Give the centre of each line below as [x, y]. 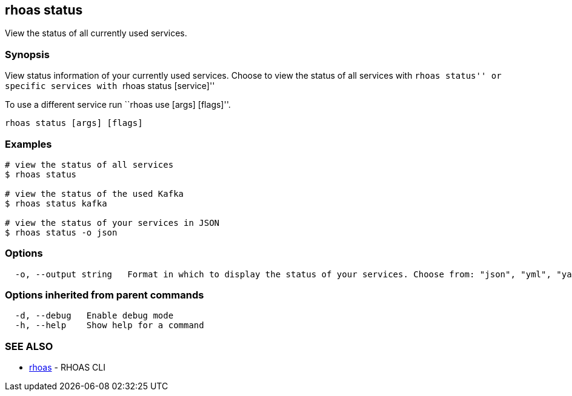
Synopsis [27, 54]
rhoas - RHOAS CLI [67, 368]
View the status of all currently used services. [96, 33]
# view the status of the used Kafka [95, 193]
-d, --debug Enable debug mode [94, 316]
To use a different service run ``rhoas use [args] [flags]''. [118, 105]
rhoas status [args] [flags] [74, 123]
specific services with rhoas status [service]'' [110, 86]
